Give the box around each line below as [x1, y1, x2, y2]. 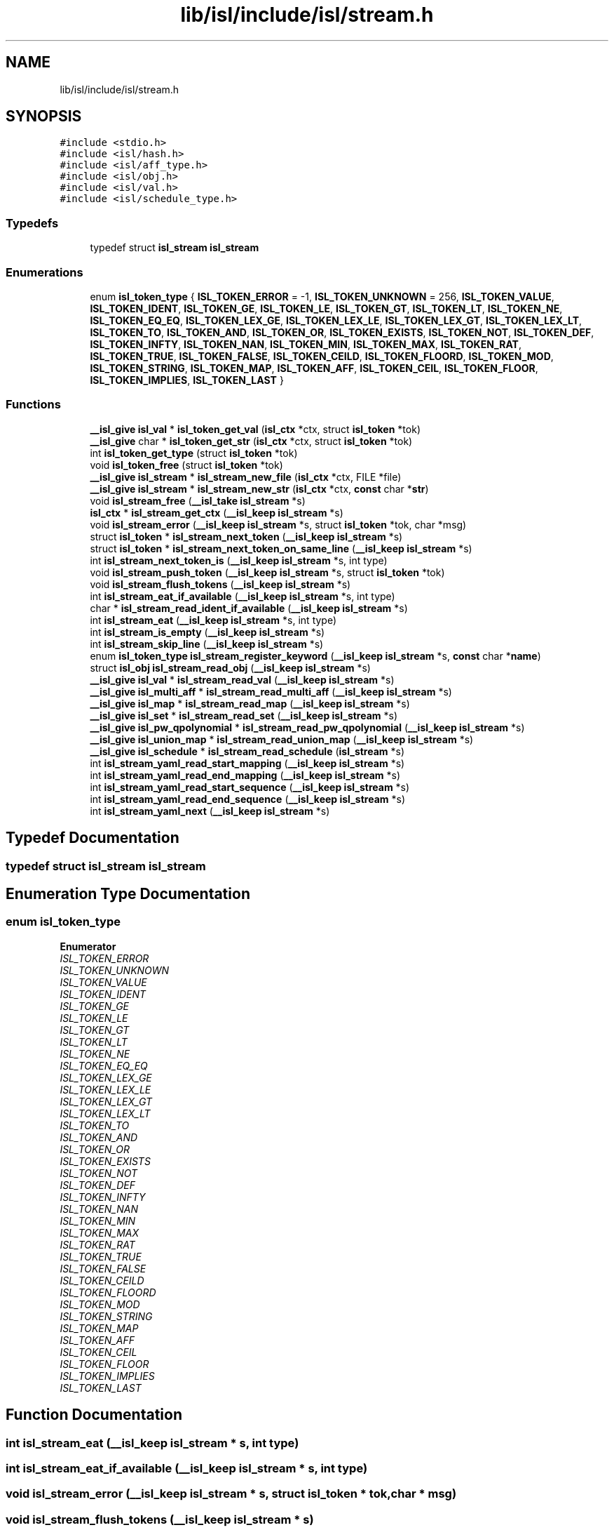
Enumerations [6, 265, 83, 279]
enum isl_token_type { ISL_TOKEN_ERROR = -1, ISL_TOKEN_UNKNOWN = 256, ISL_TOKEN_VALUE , [90, 290, 554, 302]
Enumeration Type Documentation [6, 884, 250, 903]
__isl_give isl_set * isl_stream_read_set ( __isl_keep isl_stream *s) [90, 709, 398, 721]
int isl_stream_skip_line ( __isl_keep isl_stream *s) [90, 637, 324, 650]
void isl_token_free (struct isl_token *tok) [90, 458, 283, 471]
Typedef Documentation [6, 829, 179, 847]
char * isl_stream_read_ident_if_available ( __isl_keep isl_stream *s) [90, 601, 408, 614]
